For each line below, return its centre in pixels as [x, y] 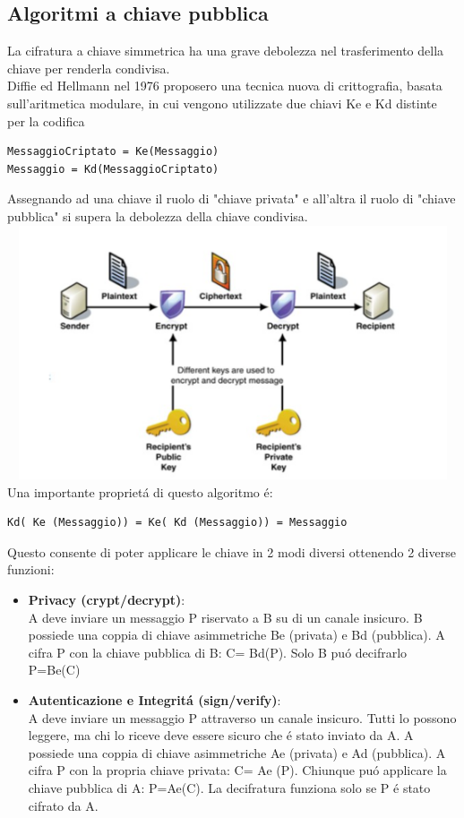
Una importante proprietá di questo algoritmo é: [140, 491]
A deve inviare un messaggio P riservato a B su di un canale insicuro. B [225, 617]
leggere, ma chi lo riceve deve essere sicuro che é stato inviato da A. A [221, 735]
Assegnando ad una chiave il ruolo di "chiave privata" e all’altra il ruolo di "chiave [232, 198]
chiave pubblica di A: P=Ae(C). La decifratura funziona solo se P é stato [229, 787]
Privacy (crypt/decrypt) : [107, 599]
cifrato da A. [63, 805]
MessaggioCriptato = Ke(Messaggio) [113, 152]
